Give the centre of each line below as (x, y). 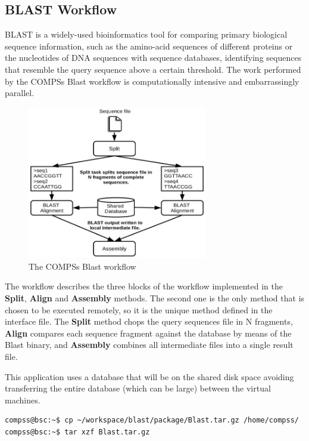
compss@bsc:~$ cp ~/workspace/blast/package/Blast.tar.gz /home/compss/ (152, 420)
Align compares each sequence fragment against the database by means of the (148, 333)
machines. (23, 400)
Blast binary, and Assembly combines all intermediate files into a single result (149, 345)
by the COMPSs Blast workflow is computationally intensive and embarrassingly (152, 81)
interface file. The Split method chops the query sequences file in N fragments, (149, 321)
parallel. (20, 93)
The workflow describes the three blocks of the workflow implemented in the (144, 286)
